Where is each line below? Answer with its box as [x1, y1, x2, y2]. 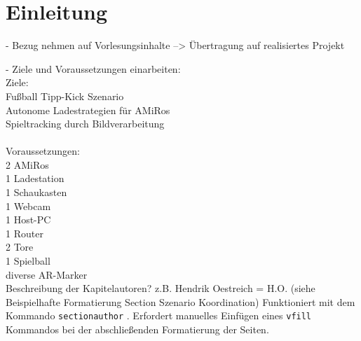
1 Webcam [6, 198, 51, 213]
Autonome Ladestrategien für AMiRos [6, 102, 170, 117]
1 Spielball [6, 253, 50, 268]
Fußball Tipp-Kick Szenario [6, 88, 124, 103]
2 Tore [6, 239, 34, 254]
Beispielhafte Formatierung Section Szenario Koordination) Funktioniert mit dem [6, 294, 355, 309]
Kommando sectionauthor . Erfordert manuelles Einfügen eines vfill [6, 308, 312, 323]
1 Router [6, 225, 43, 240]
